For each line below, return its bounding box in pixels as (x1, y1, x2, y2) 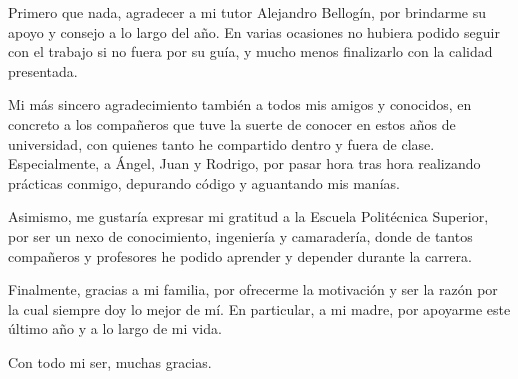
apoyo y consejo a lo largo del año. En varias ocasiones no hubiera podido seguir (8, 21, 500, 42)
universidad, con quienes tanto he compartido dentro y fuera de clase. (8, 133, 435, 154)
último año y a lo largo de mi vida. (8, 318, 222, 339)
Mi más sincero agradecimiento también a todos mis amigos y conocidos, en (8, 94, 472, 115)
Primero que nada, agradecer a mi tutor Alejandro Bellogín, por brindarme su (8, 2, 487, 22)
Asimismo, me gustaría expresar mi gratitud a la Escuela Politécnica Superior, (8, 206, 489, 227)
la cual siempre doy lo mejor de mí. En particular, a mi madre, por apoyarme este (8, 298, 511, 319)
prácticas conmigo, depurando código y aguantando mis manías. (8, 172, 400, 193)
